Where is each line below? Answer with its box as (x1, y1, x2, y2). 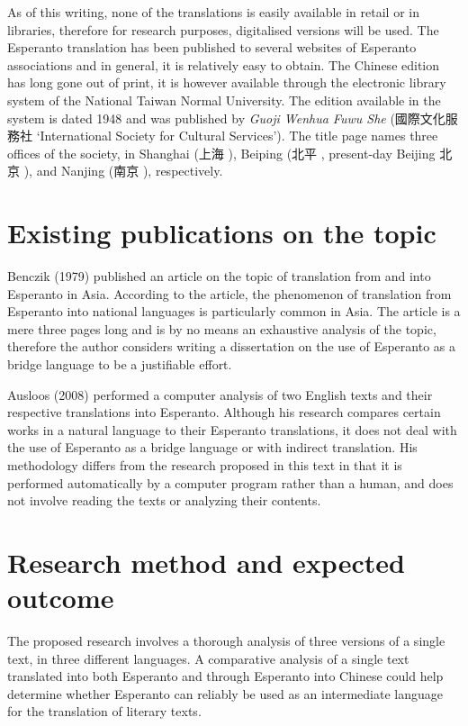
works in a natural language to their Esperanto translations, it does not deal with (7, 420, 457, 439)
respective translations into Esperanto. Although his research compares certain (7, 403, 441, 422)
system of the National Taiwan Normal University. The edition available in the (7, 90, 441, 109)
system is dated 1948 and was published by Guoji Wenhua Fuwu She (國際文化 (7, 108, 445, 127)
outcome (7, 579, 114, 616)
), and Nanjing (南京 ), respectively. (23, 161, 223, 180)
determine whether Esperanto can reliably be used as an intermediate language (7, 684, 444, 703)
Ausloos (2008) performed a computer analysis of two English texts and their (7, 385, 433, 404)
